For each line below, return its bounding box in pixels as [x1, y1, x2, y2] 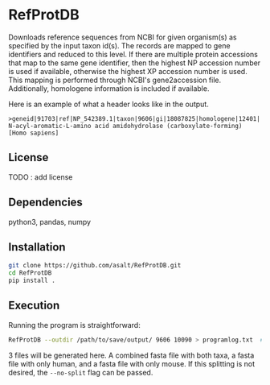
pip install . [8, 276, 56, 285]
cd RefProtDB [8, 269, 52, 277]
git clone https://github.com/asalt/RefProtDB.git [8, 262, 182, 270]
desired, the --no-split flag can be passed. [8, 367, 153, 377]
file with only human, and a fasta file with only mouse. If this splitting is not [8, 358, 256, 368]
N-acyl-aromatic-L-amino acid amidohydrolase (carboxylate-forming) [8, 122, 243, 130]
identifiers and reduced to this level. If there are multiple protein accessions [8, 49, 259, 59]
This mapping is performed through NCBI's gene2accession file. [8, 75, 222, 85]
